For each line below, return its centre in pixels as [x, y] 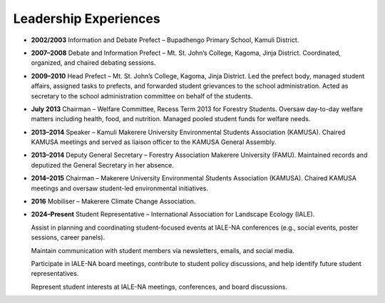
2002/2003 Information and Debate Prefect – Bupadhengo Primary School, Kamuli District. [165, 40]
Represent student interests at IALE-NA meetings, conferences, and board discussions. [159, 287]
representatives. [55, 274]
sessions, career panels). [68, 237]
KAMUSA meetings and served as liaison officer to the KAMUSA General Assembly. [154, 142]
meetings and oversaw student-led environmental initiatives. [120, 188]
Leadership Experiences [87, 19]
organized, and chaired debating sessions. [93, 63]
